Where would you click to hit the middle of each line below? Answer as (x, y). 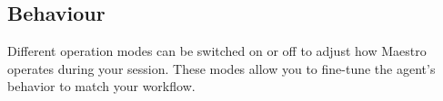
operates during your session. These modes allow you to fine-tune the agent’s (221, 68)
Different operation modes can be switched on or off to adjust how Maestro (217, 51)
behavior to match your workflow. (101, 86)
